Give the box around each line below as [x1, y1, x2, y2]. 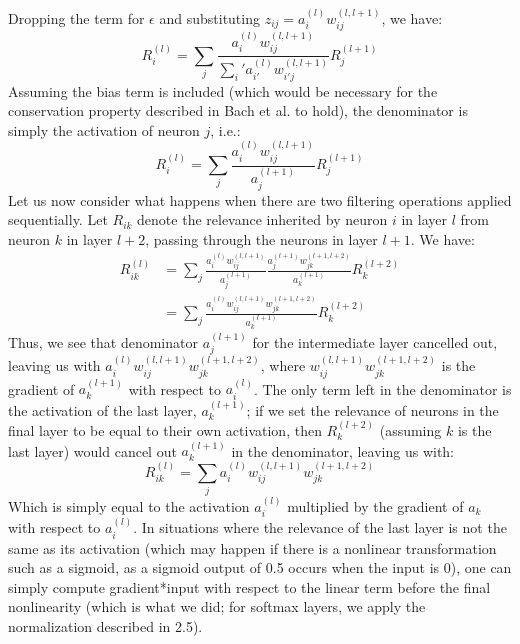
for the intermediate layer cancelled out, [252, 331, 498, 352]
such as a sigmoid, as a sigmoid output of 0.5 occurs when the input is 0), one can [8, 557, 512, 578]
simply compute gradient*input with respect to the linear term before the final [8, 576, 491, 597]
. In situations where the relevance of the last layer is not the [133, 517, 507, 538]
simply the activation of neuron [8, 119, 200, 140]
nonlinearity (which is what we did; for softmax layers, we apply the [8, 596, 426, 617]
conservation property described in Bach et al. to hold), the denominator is [8, 100, 468, 121]
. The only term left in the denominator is [253, 378, 512, 399]
